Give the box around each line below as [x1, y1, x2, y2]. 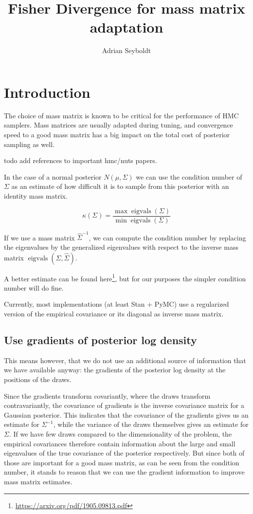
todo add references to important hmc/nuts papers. [4, 155, 157, 165]
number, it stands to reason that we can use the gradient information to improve [4, 467, 245, 477]
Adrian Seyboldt [102, 45, 151, 55]
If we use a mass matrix [4, 232, 75, 242]
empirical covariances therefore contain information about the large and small [4, 438, 235, 448]
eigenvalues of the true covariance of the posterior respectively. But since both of [4, 448, 245, 458]
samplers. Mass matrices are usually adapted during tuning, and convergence [4, 120, 233, 130]
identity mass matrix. [4, 191, 68, 201]
